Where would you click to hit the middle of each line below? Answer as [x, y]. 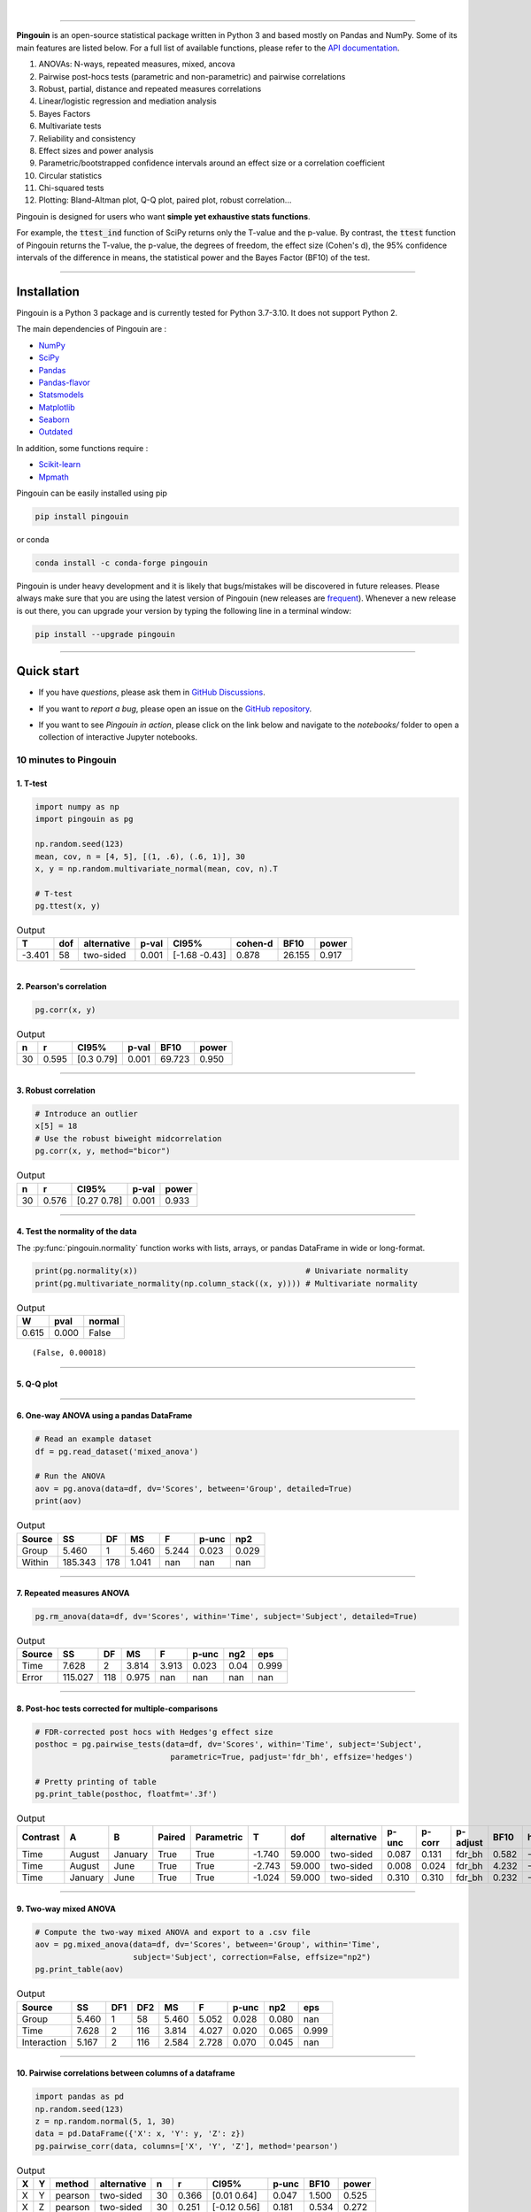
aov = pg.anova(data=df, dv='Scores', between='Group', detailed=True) [194, 1488]
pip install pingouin [82, 516]
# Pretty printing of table [96, 1782]
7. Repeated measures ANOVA [73, 1594]
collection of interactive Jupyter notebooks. [118, 737]
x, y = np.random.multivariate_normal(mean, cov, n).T [156, 868]
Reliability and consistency [87, 138]
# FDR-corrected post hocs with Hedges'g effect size [154, 1732]
